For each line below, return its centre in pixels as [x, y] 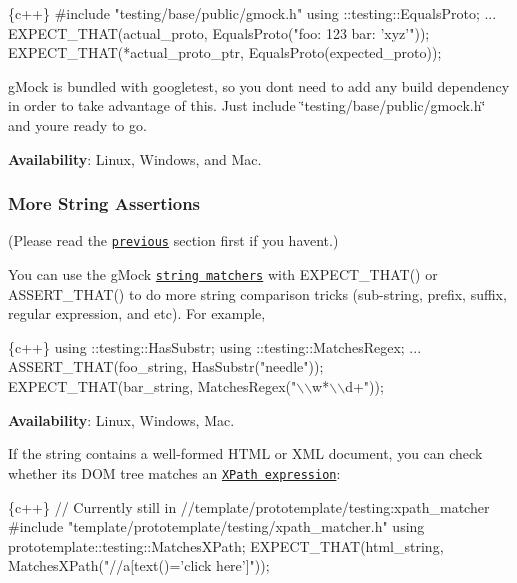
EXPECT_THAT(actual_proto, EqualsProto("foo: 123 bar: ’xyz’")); [219, 32]
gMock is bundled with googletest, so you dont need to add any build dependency [259, 85]
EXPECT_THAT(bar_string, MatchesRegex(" [152, 386]
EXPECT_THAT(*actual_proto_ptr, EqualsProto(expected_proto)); [225, 52]
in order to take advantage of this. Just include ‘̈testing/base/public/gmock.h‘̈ [247, 105]
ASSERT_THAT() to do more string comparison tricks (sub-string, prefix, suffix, [257, 293]
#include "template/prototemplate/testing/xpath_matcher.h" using [216, 526]
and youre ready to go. [77, 124]
